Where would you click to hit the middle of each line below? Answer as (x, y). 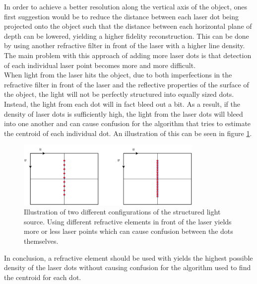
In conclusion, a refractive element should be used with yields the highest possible (128, 257)
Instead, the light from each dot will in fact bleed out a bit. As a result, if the (122, 104)
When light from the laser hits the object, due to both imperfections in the (118, 75)
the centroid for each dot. (43, 277)
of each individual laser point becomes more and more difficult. (100, 65)
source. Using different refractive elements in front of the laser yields (128, 221)
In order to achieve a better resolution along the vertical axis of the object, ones (126, 6)
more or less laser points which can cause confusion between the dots (128, 231)
